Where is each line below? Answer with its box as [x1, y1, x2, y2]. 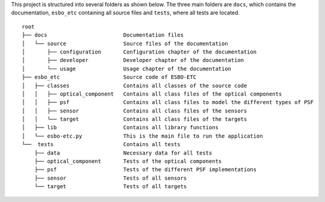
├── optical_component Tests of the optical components [34, 158, 222, 165]
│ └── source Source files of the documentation [22, 40, 228, 47]
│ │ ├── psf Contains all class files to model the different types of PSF [22, 99, 314, 106]
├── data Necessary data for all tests [34, 149, 212, 156]
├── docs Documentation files [22, 32, 184, 38]
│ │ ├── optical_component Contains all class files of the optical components [22, 90, 282, 97]
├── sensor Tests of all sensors [34, 174, 187, 182]
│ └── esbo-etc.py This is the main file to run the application [22, 132, 263, 139]
